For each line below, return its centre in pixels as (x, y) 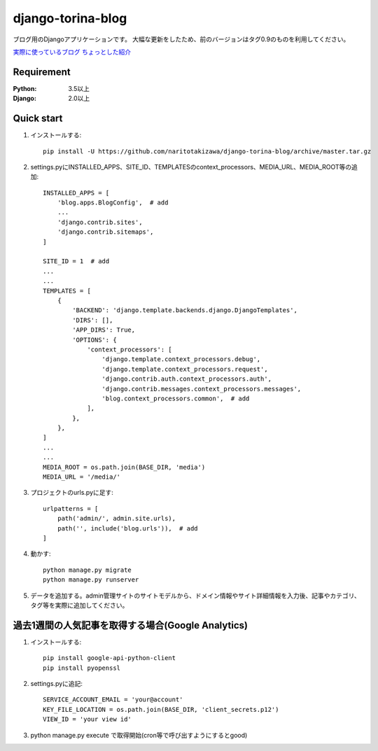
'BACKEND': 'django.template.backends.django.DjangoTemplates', (185, 310)
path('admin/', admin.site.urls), (117, 519)
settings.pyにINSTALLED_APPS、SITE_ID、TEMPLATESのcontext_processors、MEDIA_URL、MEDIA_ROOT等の (191, 167)
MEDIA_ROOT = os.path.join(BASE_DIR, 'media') (124, 467)
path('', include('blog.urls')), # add (128, 528)
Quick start (38, 119)
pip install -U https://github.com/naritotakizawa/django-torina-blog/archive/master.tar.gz (207, 151)
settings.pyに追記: (57, 684)
